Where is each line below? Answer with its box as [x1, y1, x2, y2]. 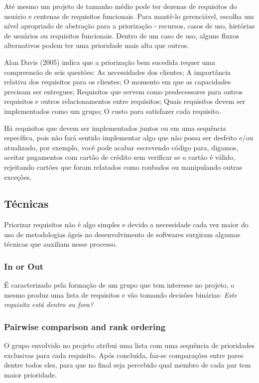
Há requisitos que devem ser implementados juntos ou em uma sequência [4, 122, 226, 133]
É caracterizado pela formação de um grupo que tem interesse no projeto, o [4, 280, 235, 290]
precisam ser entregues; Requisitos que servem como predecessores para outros [4, 86, 243, 96]
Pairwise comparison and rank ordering [4, 321, 166, 333]
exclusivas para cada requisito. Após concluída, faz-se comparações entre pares [4, 350, 244, 360]
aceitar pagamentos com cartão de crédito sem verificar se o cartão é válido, [4, 152, 235, 162]
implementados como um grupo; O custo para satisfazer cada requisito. [4, 105, 221, 116]
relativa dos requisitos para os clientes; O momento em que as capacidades [4, 76, 231, 87]
